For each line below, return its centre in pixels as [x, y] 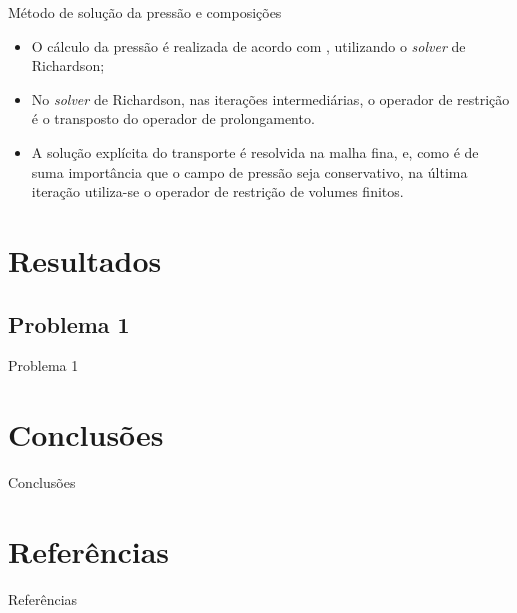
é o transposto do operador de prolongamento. [173, 118]
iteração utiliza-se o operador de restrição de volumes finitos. [217, 191]
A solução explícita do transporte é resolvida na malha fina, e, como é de [255, 151]
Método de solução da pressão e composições [145, 12]
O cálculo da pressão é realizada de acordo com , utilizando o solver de [248, 45]
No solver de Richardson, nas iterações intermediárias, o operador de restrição [270, 98]
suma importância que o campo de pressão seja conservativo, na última [249, 171]
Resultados [85, 259]
